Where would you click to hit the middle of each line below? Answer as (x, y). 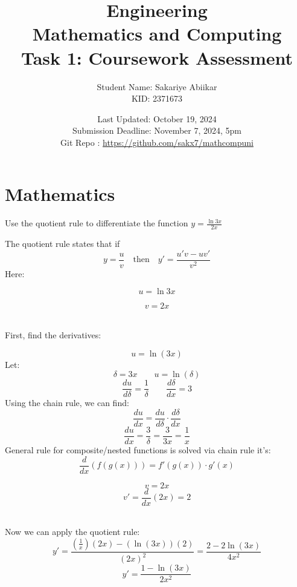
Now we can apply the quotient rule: (72, 532)
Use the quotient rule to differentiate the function (97, 223)
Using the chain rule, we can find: (67, 403)
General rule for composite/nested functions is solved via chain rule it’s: (138, 450)
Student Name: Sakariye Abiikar (157, 86)
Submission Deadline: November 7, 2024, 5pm (157, 130)
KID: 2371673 (157, 98)
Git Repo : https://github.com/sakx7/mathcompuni (157, 142)
